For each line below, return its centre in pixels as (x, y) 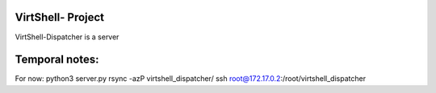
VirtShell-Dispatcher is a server (67, 37)
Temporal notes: (57, 60)
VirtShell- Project (60, 17)
